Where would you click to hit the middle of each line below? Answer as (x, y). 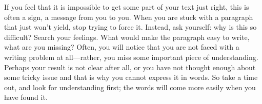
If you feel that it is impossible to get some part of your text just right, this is (127, 7)
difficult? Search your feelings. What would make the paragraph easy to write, (127, 37)
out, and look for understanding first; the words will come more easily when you (130, 87)
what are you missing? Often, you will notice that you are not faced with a (122, 47)
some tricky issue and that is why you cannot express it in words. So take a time (131, 77)
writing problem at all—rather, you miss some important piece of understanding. (131, 57)
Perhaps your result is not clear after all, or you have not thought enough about (130, 67)
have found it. (26, 97)
